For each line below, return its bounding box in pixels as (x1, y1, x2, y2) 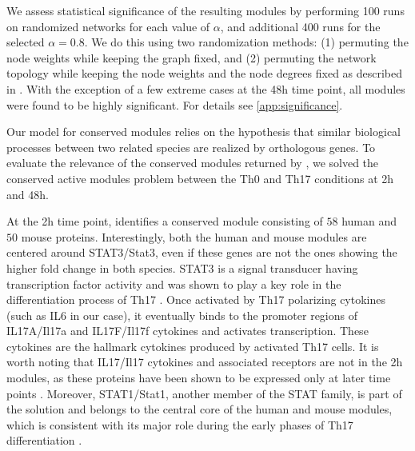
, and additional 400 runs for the (220, 18, 381, 34)
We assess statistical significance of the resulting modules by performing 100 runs (6, 2, 405, 18)
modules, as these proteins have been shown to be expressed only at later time (6, 369, 391, 386)
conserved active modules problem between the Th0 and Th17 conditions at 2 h (6, 170, 394, 186)
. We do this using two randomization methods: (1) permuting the (84, 34, 409, 50)
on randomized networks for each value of (6, 18, 210, 34)
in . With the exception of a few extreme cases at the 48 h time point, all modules (6, 80, 405, 97)
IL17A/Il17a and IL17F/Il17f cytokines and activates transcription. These (6, 322, 369, 339)
